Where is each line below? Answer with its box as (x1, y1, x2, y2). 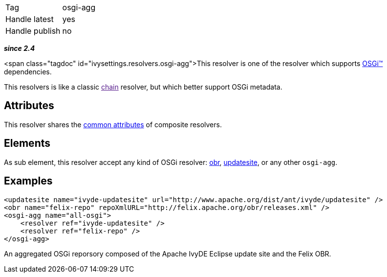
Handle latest (5, 14, 54, 24)
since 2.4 (4, 44, 35, 52)
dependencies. (4, 68, 52, 76)
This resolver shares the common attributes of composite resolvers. (4, 120, 222, 129)
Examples (4, 175, 53, 187)
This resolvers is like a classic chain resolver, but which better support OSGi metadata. (4, 83, 282, 91)
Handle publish (5, 26, 61, 36)
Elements (4, 137, 51, 150)
